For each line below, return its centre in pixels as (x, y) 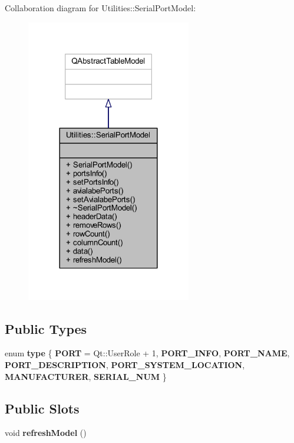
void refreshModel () (46, 433)
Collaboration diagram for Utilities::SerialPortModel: (100, 8)
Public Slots (42, 408)
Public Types (46, 328)
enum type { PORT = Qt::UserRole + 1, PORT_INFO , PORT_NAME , (147, 353)
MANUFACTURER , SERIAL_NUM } (86, 376)
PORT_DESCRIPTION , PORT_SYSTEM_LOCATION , (125, 364)
